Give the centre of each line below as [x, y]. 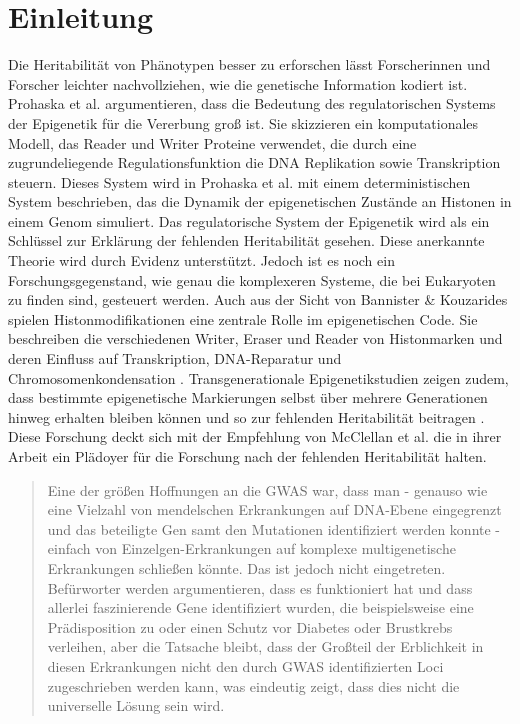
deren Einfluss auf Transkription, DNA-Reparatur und [175, 358]
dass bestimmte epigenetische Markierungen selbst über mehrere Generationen [248, 397]
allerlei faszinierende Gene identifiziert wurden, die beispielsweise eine [260, 607]
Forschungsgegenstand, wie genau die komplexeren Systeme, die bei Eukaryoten [252, 279]
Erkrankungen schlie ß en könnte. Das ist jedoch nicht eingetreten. [246, 567]
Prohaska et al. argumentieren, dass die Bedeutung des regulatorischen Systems [252, 103]
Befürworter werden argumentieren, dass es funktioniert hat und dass [260, 587]
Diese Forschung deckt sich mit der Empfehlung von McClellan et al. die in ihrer [255, 436]
